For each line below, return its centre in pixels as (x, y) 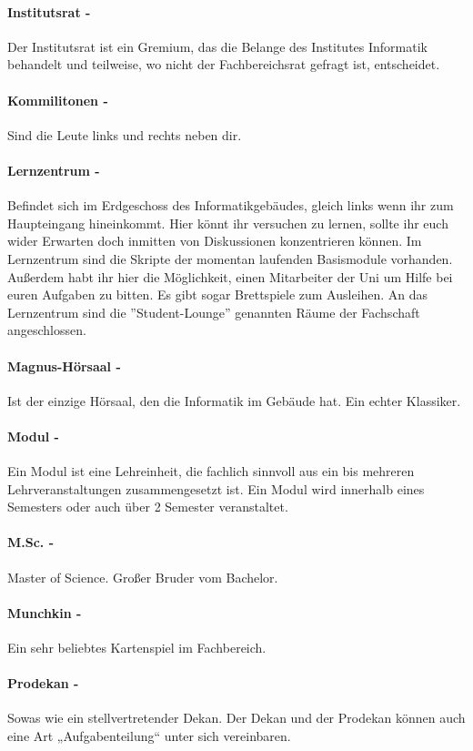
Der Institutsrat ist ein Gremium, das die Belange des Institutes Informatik (217, 46)
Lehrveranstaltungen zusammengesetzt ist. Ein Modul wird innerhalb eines (216, 488)
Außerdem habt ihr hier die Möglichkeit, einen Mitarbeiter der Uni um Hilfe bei (230, 276)
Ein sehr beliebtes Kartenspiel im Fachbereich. (137, 648)
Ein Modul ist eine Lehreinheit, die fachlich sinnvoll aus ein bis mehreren (211, 471)
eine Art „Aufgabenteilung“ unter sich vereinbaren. (149, 736)
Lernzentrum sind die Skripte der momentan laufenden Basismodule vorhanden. (230, 258)
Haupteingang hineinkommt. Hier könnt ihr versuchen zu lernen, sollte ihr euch (228, 223)
